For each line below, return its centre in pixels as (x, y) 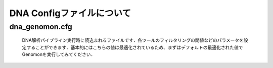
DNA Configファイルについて (70, 13)
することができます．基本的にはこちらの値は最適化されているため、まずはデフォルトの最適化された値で (135, 47)
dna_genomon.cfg (41, 27)
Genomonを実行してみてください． (59, 54)
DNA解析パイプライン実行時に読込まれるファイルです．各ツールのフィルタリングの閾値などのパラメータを (133, 40)
